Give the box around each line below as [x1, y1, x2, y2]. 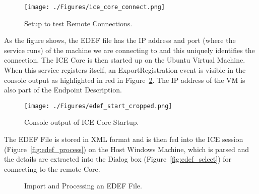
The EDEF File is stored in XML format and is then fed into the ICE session [4, 134, 243, 144]
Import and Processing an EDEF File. [24, 180, 142, 191]
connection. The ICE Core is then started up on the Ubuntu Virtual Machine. [4, 55, 245, 65]
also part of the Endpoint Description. [4, 84, 122, 95]
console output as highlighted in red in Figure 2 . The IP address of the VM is [4, 74, 245, 85]
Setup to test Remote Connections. [24, 18, 133, 28]
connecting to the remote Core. [4, 163, 100, 174]
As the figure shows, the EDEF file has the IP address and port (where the [4, 35, 236, 45]
